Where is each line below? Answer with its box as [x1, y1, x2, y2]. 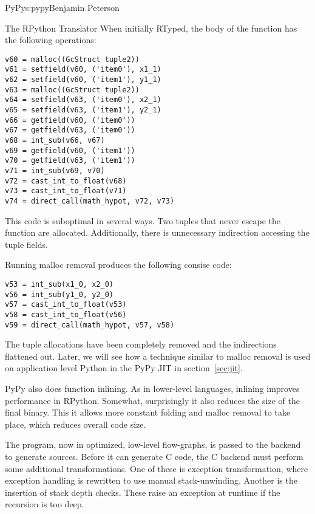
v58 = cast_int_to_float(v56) [5, 310, 127, 319]
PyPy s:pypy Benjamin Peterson [5, 1, 120, 13]
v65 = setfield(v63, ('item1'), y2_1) [5, 106, 161, 115]
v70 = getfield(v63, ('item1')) [5, 156, 135, 165]
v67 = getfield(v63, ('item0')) [5, 126, 135, 135]
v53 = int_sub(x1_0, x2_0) [5, 280, 113, 289]
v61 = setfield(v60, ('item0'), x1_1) [5, 65, 161, 74]
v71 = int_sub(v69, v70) [5, 166, 105, 175]
